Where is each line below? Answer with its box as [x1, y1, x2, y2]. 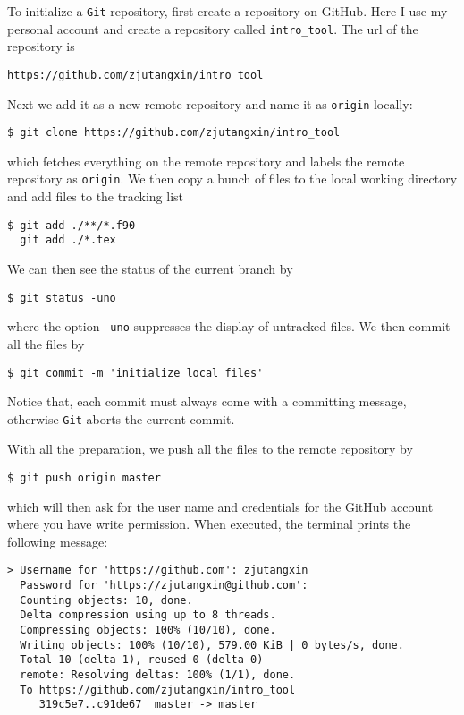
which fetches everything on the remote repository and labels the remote [7, 151, 405, 170]
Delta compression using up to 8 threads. [20, 609, 276, 622]
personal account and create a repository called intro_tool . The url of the [7, 19, 418, 38]
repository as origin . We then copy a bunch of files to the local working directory [7, 169, 458, 188]
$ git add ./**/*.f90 [7, 218, 136, 232]
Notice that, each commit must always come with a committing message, [7, 392, 407, 411]
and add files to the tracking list [7, 187, 183, 206]
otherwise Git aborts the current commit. [7, 409, 235, 428]
